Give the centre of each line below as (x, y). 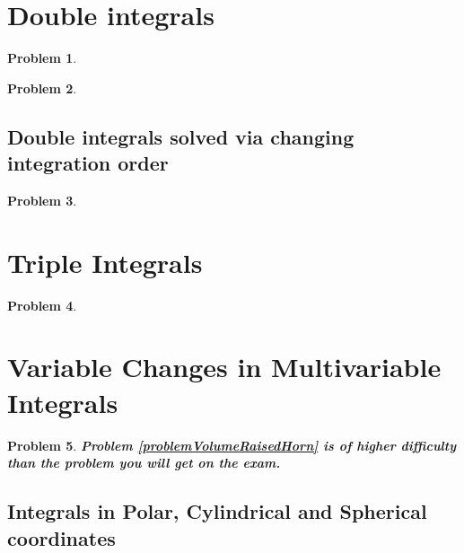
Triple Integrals (105, 262)
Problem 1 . (42, 58)
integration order (88, 163)
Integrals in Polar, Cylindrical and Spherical (217, 511)
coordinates (61, 537)
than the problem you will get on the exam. (144, 463)
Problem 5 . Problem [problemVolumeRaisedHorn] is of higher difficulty (232, 445)
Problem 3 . (42, 200)
